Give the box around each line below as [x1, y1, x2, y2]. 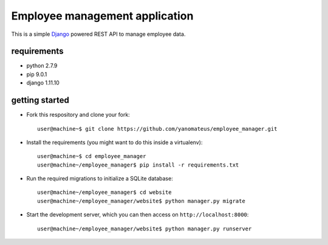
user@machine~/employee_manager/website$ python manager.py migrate [37, 198, 245, 204]
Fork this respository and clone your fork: [26, 111, 130, 119]
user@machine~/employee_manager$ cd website [37, 189, 173, 196]
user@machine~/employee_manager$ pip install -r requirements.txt [37, 161, 239, 168]
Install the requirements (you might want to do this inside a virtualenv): [26, 139, 203, 146]
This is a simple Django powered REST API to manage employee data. [11, 30, 186, 38]
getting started [11, 95, 69, 106]
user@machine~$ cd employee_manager [37, 153, 146, 160]
